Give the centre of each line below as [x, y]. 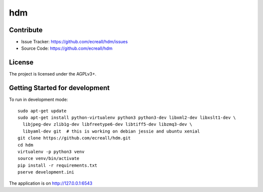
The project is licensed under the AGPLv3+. [53, 74]
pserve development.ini [46, 172]
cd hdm [26, 145]
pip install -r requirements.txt [57, 165]
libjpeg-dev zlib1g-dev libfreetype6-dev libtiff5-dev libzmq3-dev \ [107, 125]
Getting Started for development [59, 88]
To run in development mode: [38, 99]
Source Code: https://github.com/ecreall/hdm [67, 48]
